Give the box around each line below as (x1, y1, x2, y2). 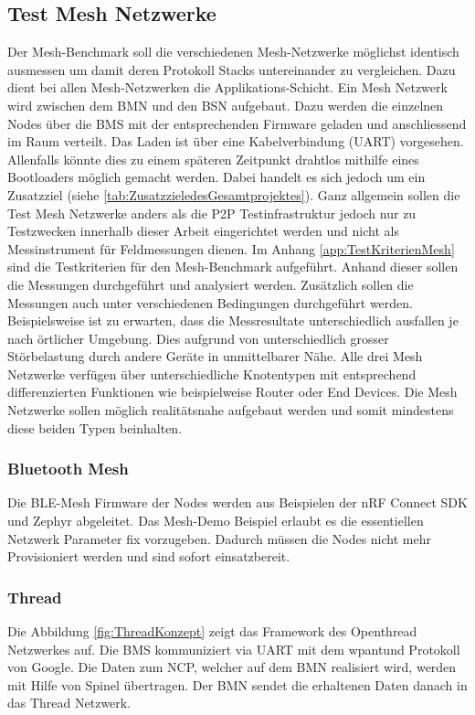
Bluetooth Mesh (7, 457, 129, 480)
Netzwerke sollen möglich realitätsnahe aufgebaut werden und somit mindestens (7, 400, 454, 420)
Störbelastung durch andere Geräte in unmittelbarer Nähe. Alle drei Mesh (7, 347, 423, 366)
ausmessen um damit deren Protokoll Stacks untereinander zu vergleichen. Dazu (7, 59, 456, 79)
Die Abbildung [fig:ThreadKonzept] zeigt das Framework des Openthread (7, 622, 417, 641)
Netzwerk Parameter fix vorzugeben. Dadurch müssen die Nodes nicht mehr (7, 528, 431, 548)
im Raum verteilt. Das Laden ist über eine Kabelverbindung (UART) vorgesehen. (7, 132, 464, 151)
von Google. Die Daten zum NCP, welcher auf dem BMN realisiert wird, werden (7, 657, 457, 677)
